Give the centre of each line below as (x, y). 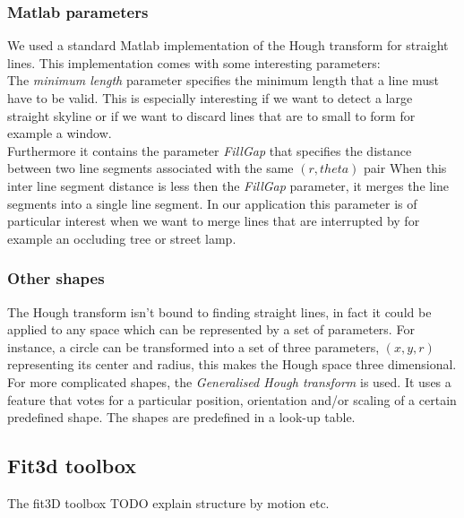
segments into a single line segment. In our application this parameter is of (212, 203)
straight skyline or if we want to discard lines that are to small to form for (211, 115)
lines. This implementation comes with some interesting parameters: (194, 62)
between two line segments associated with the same (150, 168)
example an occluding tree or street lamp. (122, 238)
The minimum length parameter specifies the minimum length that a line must (223, 80)
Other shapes (56, 278)
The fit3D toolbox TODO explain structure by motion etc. (168, 502)
